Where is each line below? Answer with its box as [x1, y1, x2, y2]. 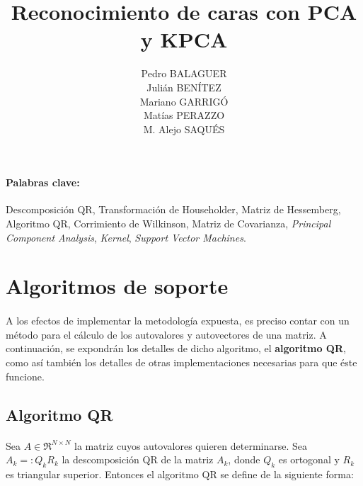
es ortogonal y [278, 452, 340, 467]
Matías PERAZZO [143, 108, 225, 123]
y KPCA [140, 25, 228, 54]
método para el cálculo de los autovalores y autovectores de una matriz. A [6, 327, 327, 341]
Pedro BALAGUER [141, 66, 227, 81]
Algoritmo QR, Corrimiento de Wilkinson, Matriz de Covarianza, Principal [6, 216, 331, 231]
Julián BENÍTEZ [146, 79, 221, 94]
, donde [228, 452, 260, 467]
